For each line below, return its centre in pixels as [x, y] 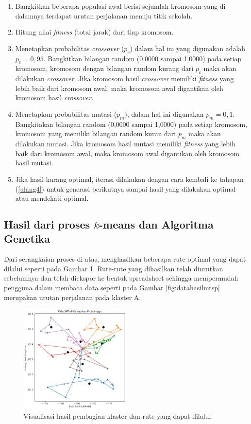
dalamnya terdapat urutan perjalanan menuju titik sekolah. [104, 15]
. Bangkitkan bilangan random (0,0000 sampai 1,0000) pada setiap [142, 58]
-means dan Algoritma [156, 224]
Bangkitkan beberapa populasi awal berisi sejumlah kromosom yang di [120, 6]
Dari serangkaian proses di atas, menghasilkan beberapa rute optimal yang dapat [125, 259]
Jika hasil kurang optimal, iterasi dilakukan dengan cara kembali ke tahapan [129, 179]
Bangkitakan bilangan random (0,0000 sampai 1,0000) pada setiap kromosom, [131, 124]
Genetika [27, 238]
